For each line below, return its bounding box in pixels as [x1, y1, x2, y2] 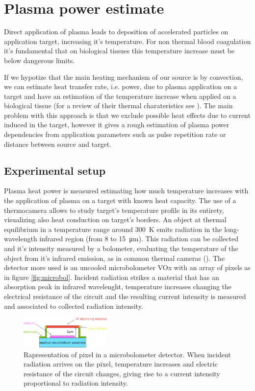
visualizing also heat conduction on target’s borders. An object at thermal [4, 214, 227, 225]
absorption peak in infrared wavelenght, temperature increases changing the [4, 281, 232, 292]
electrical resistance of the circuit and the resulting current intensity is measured [4, 291, 246, 301]
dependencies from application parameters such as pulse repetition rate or [4, 129, 226, 139]
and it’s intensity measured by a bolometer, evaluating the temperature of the [4, 243, 238, 253]
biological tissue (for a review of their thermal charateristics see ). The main [4, 100, 233, 111]
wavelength [4, 233, 37, 244]
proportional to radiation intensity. [24, 378, 128, 388]
